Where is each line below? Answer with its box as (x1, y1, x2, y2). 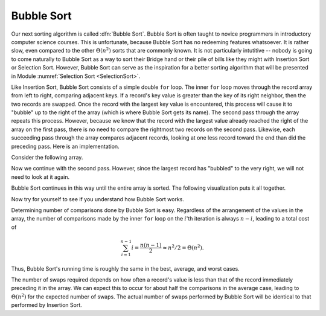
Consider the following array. (11, 154, 83, 161)
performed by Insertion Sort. (11, 301, 83, 309)
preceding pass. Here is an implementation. (11, 143, 120, 150)
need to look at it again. (11, 173, 69, 181)
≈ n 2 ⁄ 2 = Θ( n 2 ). (162, 243, 205, 251)
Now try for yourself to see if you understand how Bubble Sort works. (11, 195, 184, 202)
